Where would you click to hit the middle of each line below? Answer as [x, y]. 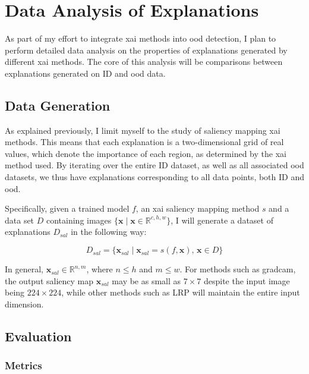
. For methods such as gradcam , [238, 269]
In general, [24, 269]
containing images [79, 220]
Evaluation [38, 336]
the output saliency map [49, 280]
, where [100, 269]
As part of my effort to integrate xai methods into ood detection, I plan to [141, 38]
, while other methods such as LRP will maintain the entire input [181, 292]
